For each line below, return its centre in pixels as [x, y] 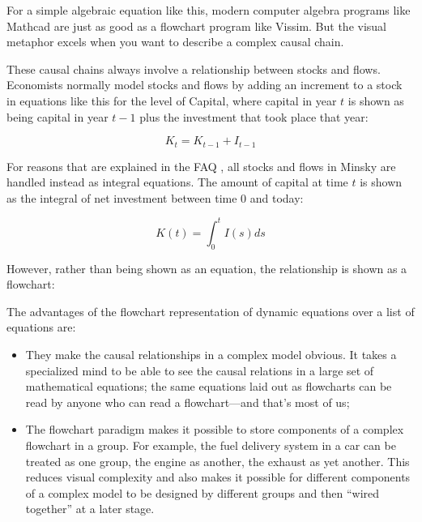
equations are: [41, 327]
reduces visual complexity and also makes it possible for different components [218, 477]
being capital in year [58, 116]
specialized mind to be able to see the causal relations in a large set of [200, 370]
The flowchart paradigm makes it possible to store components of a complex [215, 429]
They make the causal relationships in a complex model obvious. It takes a [211, 355]
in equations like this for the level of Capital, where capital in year [172, 100]
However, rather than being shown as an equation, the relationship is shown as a [207, 268]
